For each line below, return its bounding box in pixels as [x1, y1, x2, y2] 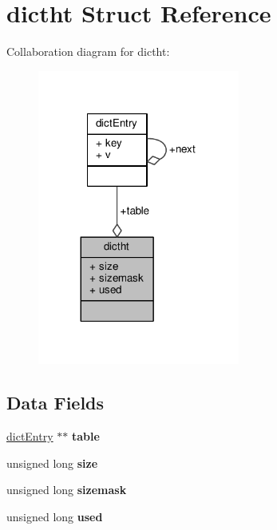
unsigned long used [6, 508, 103, 524]
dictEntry [6, 428, 53, 445]
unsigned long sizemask [6, 481, 127, 498]
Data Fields [6, 390, 105, 415]
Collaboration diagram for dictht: [6, 43, 170, 60]
